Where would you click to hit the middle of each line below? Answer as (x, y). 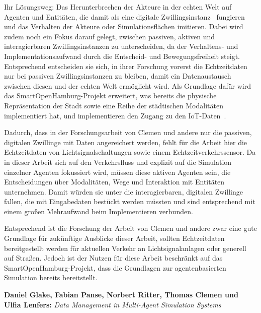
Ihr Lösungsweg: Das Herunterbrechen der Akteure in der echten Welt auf (118, 7)
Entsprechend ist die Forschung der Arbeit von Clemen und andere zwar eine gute (130, 228)
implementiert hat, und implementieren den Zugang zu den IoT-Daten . (115, 115)
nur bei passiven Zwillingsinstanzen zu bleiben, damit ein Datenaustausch (118, 76)
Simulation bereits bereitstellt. (51, 277)
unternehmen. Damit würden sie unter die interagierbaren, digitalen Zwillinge (123, 191)
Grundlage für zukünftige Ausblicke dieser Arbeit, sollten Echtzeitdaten (114, 238)
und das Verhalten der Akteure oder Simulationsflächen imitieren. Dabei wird (124, 26)
